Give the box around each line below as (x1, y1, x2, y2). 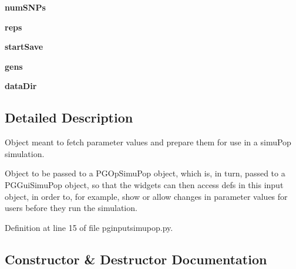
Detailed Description (5, 108, 133, 127)
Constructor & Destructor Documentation (5, 250, 267, 268)
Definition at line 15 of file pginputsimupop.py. (5, 221, 173, 233)
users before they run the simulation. (5, 202, 137, 214)
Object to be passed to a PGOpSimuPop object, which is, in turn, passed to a (5, 167, 285, 179)
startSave (5, 40, 43, 53)
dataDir (5, 80, 37, 92)
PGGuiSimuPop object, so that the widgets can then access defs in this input (5, 178, 284, 190)
